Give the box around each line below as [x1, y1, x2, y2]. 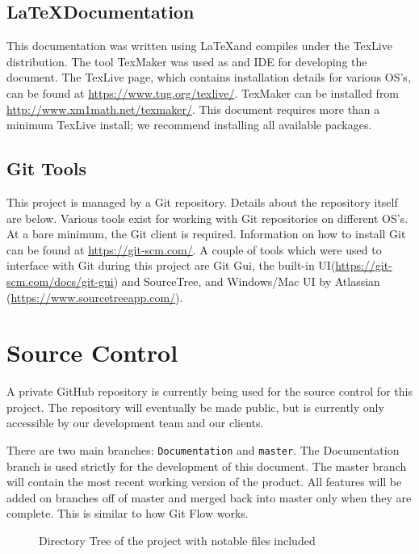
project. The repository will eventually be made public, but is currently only [6, 398, 384, 415]
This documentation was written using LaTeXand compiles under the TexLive [6, 37, 392, 54]
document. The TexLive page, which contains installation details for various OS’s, [6, 69, 411, 86]
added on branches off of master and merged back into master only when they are [6, 489, 412, 506]
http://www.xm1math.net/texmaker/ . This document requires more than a [6, 100, 380, 117]
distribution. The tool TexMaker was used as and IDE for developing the [6, 52, 367, 69]
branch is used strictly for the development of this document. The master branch [6, 457, 407, 474]
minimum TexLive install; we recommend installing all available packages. [6, 116, 372, 133]
